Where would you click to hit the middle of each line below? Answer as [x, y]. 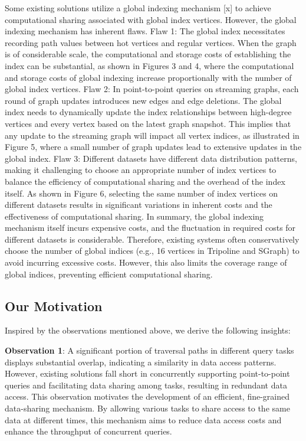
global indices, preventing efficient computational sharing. [109, 274]
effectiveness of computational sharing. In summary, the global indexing [134, 216]
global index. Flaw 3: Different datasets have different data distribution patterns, [151, 158]
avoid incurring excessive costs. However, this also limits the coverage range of [146, 262]
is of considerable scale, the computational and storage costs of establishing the [148, 54]
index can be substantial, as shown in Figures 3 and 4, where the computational [149, 65]
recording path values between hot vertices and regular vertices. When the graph [151, 42]
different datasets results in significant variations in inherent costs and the [139, 205]
